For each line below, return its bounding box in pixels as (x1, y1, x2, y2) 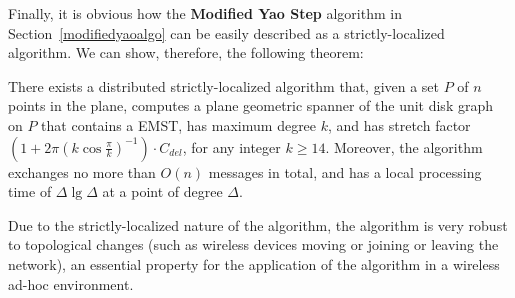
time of (8, 181, 52, 202)
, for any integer (182, 136, 281, 157)
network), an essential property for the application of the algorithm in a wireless (8, 253, 500, 274)
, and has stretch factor (328, 114, 471, 135)
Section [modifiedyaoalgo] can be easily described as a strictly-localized (8, 22, 445, 43)
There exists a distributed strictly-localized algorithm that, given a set (8, 75, 440, 96)
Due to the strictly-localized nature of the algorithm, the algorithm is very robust (8, 214, 508, 235)
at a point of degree (102, 181, 223, 202)
